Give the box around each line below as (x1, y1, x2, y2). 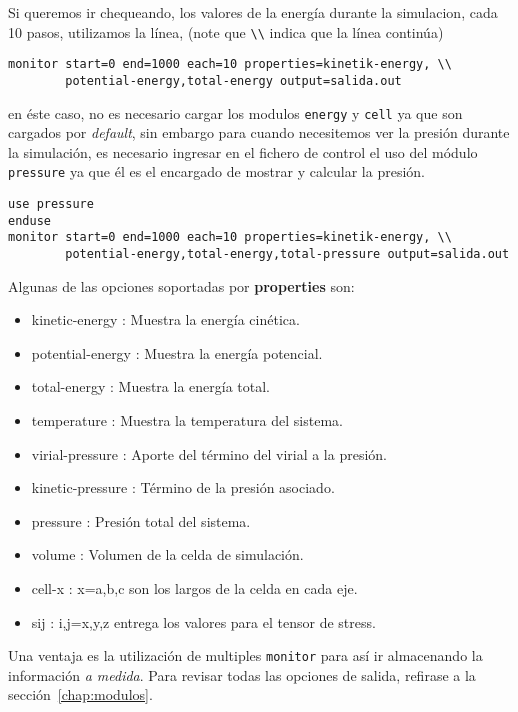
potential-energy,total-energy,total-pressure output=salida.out (65, 247, 510, 262)
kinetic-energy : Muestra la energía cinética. (31, 309, 300, 330)
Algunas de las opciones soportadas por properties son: (8, 275, 355, 296)
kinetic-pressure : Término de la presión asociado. (31, 477, 335, 498)
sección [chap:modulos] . (8, 684, 153, 705)
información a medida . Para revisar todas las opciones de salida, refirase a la (8, 664, 476, 685)
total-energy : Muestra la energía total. (31, 376, 270, 397)
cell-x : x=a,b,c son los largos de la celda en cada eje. (31, 578, 358, 599)
